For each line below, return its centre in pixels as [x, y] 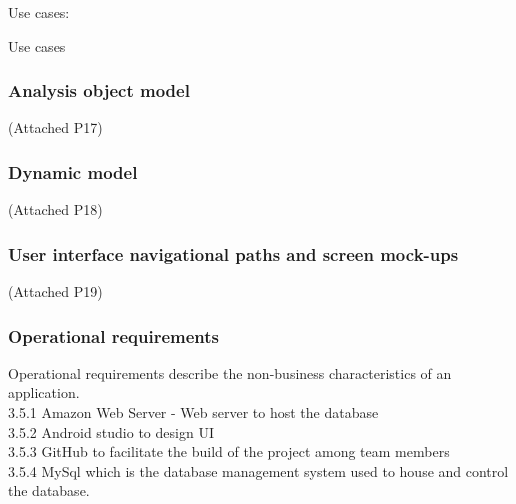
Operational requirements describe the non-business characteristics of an [230, 372]
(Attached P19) [55, 291]
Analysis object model [99, 90]
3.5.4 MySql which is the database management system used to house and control [258, 470]
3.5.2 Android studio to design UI [111, 431]
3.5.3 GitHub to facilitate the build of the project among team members [229, 451]
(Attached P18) [55, 209]
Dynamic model [73, 171]
